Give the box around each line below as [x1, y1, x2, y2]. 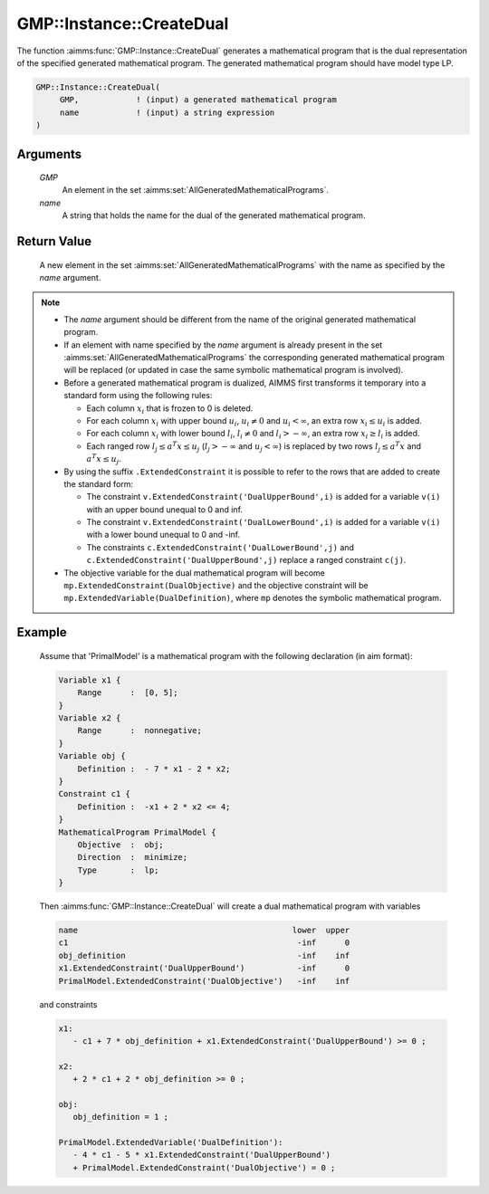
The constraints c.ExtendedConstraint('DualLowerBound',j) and [86, 541, 355, 552]
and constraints [39, 998, 98, 1009]
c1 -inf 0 [58, 938, 350, 948]
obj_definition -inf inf [58, 950, 350, 960]
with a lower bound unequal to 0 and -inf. [86, 530, 241, 540]
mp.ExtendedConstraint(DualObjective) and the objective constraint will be [63, 580, 369, 591]
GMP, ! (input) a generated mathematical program [59, 95, 337, 105]
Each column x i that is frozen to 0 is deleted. [86, 403, 254, 416]
